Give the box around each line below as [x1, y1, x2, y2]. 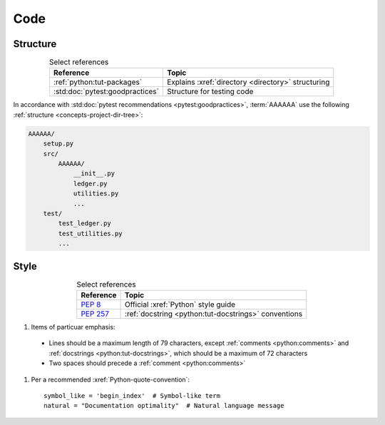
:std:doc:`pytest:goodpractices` [53, 86, 160, 96]
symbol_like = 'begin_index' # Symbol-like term [43, 391, 221, 399]
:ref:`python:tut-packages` [53, 77, 143, 87]
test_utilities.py [58, 229, 123, 237]
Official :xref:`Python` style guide [125, 299, 235, 309]
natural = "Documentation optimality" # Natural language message [43, 401, 284, 410]
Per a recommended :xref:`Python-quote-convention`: [31, 375, 190, 384]
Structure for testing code [166, 86, 254, 96]
